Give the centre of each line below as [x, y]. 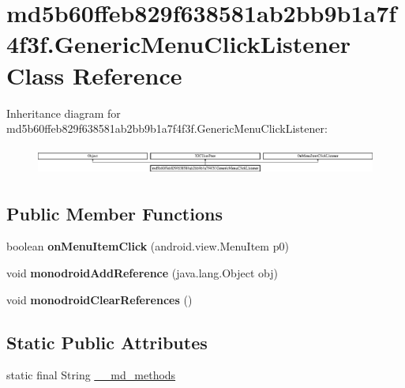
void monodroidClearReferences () [99, 299]
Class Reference [94, 75]
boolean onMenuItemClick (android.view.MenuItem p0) [148, 246]
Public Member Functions [114, 213]
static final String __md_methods [91, 375]
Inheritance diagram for [64, 113]
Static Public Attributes [107, 342]
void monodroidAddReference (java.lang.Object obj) [142, 273]
